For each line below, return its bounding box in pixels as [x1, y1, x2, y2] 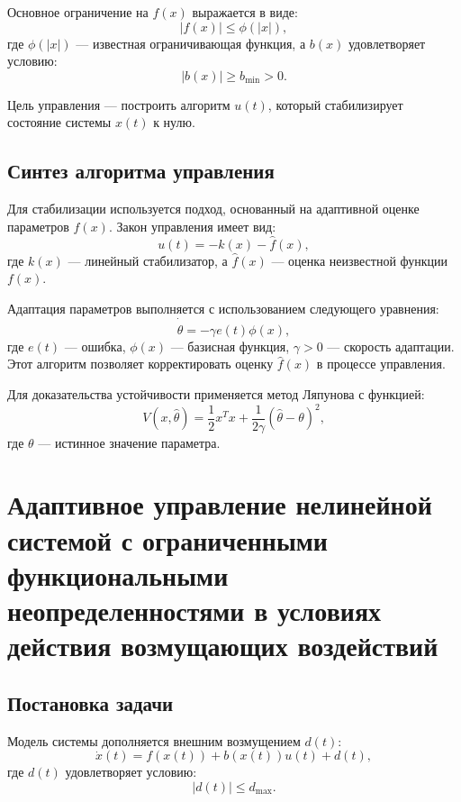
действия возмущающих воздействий [7, 627, 438, 664]
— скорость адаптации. [327, 336, 455, 355]
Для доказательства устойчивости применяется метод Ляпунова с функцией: [7, 384, 425, 403]
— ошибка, [64, 336, 126, 355]
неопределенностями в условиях [7, 592, 382, 629]
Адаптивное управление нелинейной [7, 486, 432, 523]
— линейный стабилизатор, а [68, 251, 228, 269]
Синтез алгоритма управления [7, 157, 275, 185]
